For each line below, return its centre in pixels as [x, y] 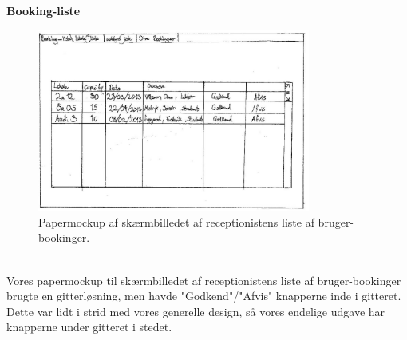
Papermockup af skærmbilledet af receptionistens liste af [176, 221]
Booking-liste [43, 10]
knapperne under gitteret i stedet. [89, 327]
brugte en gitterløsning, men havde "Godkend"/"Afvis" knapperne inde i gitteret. [204, 296]
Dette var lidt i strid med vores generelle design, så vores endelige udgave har [196, 311]
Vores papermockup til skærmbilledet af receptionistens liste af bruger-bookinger [204, 280]
